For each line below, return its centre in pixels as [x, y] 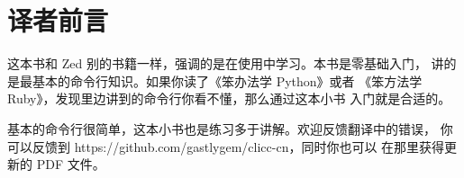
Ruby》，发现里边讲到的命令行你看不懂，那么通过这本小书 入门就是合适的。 [229, 98]
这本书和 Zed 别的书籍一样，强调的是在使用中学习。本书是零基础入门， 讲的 [232, 63]
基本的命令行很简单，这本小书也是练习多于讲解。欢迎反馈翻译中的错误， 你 [230, 128]
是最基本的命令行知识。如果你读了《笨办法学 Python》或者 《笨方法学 [215, 80]
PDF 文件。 [71, 164]
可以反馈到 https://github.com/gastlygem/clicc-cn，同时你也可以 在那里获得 [226, 146]
